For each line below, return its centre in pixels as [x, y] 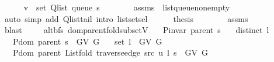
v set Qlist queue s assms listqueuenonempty [127, 7]
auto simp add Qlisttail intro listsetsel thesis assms [126, 18]
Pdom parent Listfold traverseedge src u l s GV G [110, 52]
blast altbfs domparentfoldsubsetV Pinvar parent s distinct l [137, 30]
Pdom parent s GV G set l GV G [87, 41]
